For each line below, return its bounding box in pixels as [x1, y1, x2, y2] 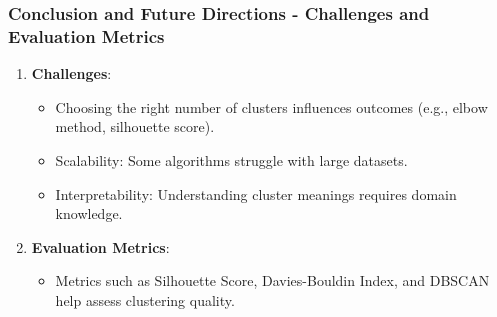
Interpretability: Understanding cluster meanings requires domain [55, 183, 457, 204]
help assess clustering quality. [55, 289, 235, 310]
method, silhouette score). [55, 116, 215, 137]
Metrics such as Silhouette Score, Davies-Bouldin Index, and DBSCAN [55, 270, 490, 291]
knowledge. [55, 203, 123, 224]
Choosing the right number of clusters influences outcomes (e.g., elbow [55, 96, 488, 117]
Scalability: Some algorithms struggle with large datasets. [55, 149, 408, 170]
